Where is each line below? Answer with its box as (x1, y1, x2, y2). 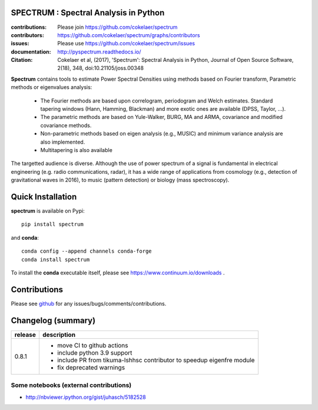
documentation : (11, 48, 51, 55)
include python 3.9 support (57, 348, 132, 356)
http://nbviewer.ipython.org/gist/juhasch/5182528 (25, 394, 147, 401)
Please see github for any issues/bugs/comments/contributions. (11, 300, 167, 307)
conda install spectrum (21, 256, 90, 263)
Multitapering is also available (40, 146, 113, 153)
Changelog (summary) (11, 315, 96, 325)
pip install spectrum (21, 221, 84, 228)
